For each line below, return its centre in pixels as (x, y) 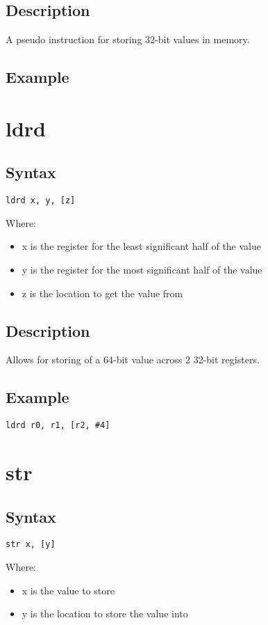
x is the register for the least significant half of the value (141, 246)
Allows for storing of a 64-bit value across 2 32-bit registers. (133, 359)
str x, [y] (31, 545)
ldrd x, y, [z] (41, 201)
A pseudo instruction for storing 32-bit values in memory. (128, 39)
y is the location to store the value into (105, 614)
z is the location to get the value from (102, 293)
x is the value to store (68, 590)
